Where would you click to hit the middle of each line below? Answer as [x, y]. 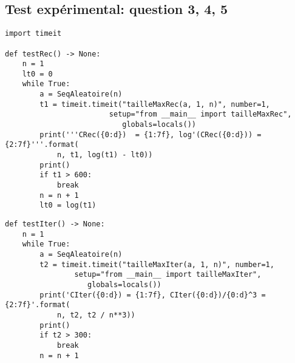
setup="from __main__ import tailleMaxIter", [168, 275]
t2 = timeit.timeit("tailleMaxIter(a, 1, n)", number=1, [157, 264]
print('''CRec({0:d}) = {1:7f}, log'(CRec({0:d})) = [151, 134]
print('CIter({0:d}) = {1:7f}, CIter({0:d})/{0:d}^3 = [153, 295]
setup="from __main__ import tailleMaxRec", [200, 114]
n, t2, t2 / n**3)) [96, 315]
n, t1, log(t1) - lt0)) [105, 155]
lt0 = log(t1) [68, 205]
